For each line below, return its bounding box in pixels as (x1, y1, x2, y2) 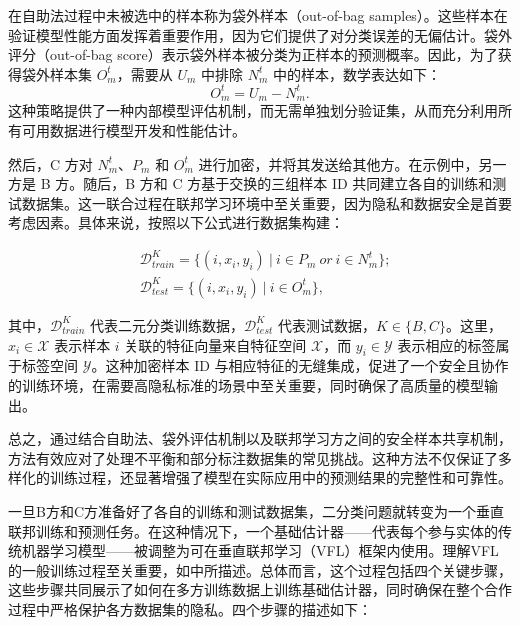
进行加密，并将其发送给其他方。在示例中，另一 (198, 153, 507, 174)
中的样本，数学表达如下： (273, 63, 442, 84)
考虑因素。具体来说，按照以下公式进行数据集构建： (8, 212, 344, 233)
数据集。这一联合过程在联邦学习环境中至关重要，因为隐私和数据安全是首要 (21, 192, 512, 213)
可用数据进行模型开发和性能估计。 (21, 119, 246, 140)
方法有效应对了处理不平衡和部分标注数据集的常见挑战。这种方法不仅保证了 (8, 447, 498, 468)
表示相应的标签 (397, 334, 496, 355)
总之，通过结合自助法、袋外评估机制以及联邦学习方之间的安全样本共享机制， (8, 428, 512, 449)
